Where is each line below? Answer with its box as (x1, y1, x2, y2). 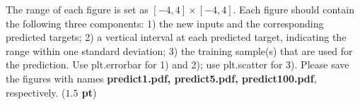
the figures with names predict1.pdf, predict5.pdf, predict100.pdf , (6, 70, 317, 85)
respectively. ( (6, 85, 66, 99)
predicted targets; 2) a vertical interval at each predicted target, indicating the (6, 30, 347, 44)
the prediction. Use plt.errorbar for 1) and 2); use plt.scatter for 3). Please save (6, 57, 349, 72)
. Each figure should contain (233, 2, 354, 16)
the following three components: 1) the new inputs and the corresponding (6, 16, 324, 30)
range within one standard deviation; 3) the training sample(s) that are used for (6, 43, 353, 58)
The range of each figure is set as (6, 2, 149, 16)
